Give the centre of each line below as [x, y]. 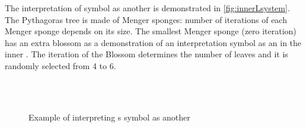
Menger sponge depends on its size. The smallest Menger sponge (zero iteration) [151, 31]
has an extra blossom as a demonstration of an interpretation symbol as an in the [153, 42]
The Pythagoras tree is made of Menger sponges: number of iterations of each [146, 19]
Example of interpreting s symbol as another [109, 117]
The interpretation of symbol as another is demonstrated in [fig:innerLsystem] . [147, 8]
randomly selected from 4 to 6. [60, 65]
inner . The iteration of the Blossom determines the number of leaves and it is [146, 54]
